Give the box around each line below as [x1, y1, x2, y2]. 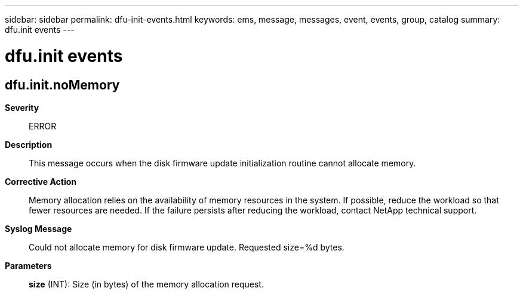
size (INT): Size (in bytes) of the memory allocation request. [29, 278, 264, 289]
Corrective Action [5, 176, 76, 187]
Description [5, 139, 53, 150]
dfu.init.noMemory [5, 77, 120, 92]
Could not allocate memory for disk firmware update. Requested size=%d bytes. [29, 242, 344, 252]
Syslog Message [5, 223, 72, 234]
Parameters [5, 260, 52, 271]
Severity [5, 102, 39, 113]
